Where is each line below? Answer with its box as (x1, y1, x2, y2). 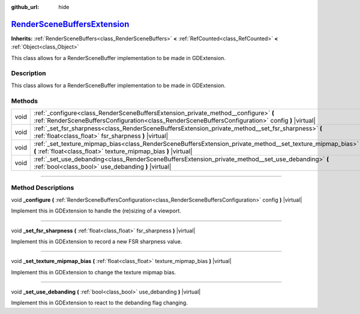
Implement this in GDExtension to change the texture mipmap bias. (11, 268, 176, 276)
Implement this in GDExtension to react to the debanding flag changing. (11, 299, 188, 306)
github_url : (11, 4, 39, 10)
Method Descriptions (11, 184, 74, 192)
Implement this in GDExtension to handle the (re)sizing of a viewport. (11, 207, 181, 214)
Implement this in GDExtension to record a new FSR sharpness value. (11, 238, 182, 245)
